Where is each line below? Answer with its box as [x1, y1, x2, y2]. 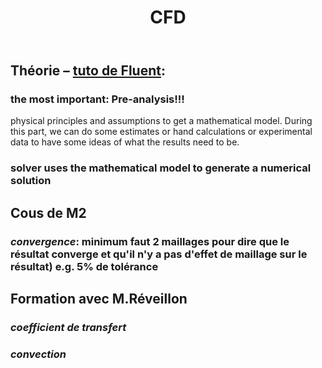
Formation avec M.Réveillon [10, 291, 188, 308]
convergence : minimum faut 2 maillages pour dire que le [10, 234, 290, 248]
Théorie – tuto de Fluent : [10, 62, 166, 80]
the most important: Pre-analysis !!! [10, 92, 185, 106]
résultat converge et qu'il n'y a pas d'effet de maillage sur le [10, 247, 308, 261]
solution [10, 174, 52, 188]
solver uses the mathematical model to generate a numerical [10, 161, 312, 175]
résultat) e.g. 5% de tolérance [10, 259, 159, 273]
